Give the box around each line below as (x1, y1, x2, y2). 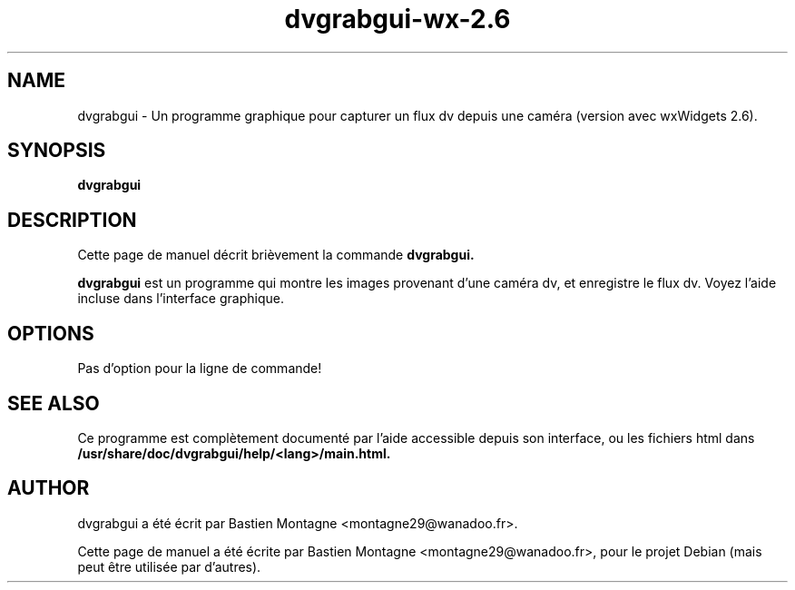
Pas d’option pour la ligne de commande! (77, 360, 322, 377)
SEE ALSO (7, 391, 100, 415)
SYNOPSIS (7, 139, 106, 162)
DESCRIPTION (7, 208, 137, 231)
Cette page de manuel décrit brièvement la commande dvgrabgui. (77, 247, 475, 263)
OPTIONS (7, 321, 94, 345)
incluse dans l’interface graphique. (77, 290, 284, 307)
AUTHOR (7, 477, 90, 500)
